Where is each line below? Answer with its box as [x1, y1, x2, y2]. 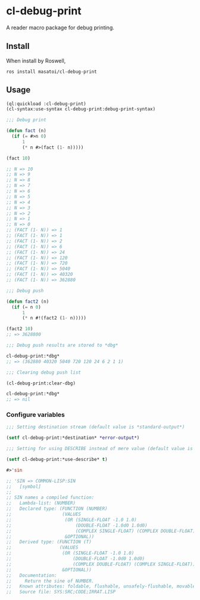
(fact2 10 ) [6, 326, 33, 332]
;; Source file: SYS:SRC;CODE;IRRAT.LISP [6, 589, 116, 595]
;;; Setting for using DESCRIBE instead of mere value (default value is [6, 446, 193, 452]
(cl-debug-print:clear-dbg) [6, 380, 76, 386]
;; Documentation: [6, 572, 58, 579]
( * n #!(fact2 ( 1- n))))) [21, 315, 86, 321]
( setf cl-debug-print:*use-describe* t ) [6, 457, 108, 463]
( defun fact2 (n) [6, 299, 49, 304]
